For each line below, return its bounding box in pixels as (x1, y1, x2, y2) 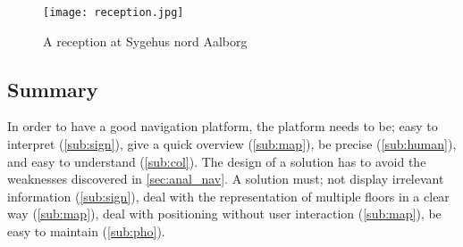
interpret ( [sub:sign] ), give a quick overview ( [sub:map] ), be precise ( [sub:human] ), (7, 135, 457, 153)
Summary (7, 75, 98, 103)
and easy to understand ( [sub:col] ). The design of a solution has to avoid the (7, 152, 426, 170)
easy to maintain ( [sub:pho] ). (7, 222, 165, 241)
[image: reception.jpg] (43, 6, 184, 19)
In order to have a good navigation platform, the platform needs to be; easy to (7, 117, 438, 136)
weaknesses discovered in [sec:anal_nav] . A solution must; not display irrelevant (7, 169, 444, 188)
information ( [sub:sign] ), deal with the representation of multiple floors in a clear (7, 186, 450, 205)
